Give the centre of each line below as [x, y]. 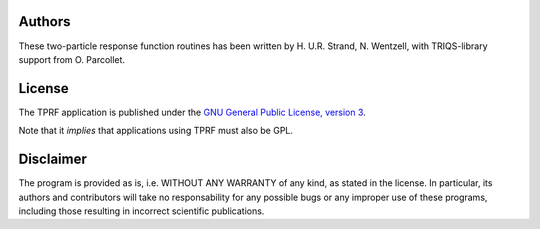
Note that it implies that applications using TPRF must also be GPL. [156, 131]
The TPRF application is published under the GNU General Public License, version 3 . [192, 112]
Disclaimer [52, 159]
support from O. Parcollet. [71, 59]
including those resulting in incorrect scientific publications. [141, 211]
